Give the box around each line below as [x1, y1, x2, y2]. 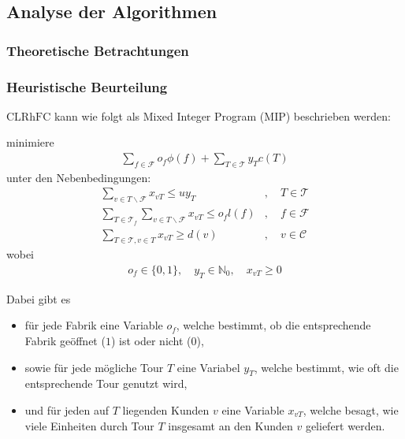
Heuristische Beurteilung [6, 76, 168, 96]
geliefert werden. [305, 417, 385, 433]
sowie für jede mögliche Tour [24, 359, 164, 375]
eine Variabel [176, 359, 240, 375]
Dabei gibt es [6, 290, 71, 307]
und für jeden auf [24, 401, 110, 418]
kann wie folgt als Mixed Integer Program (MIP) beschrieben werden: [54, 107, 391, 124]
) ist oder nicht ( [110, 332, 191, 348]
